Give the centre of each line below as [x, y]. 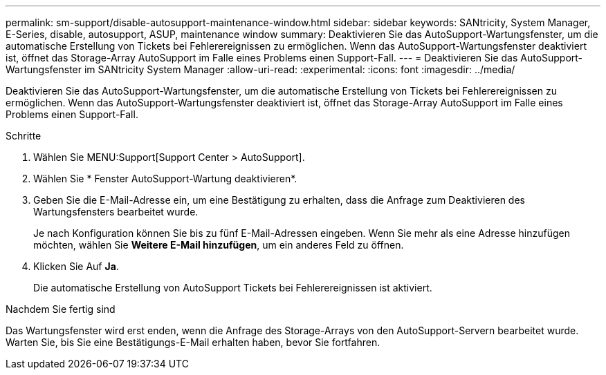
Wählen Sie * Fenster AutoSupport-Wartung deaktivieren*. [165, 179]
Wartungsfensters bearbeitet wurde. [116, 212]
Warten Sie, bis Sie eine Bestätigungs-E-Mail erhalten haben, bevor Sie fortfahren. [193, 342]
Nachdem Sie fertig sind [61, 309]
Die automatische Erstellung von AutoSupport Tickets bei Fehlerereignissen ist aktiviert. [233, 288]
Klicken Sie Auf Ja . [76, 266]
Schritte [24, 136]
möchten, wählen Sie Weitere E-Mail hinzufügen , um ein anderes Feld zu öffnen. [219, 245]
